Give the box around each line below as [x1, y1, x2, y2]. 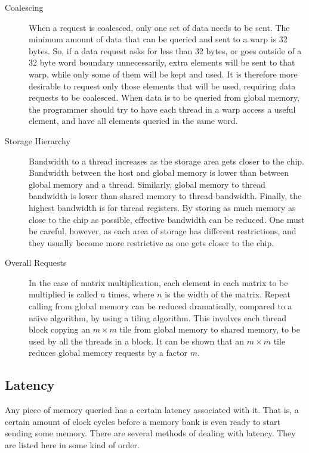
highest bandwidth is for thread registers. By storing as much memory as [29, 201, 296, 213]
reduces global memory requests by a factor [29, 346, 187, 359]
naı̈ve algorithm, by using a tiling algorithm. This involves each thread [29, 311, 287, 324]
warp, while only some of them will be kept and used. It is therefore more [29, 67, 298, 80]
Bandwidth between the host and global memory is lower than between [29, 166, 289, 179]
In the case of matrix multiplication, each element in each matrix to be [29, 276, 288, 288]
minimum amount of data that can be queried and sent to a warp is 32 [29, 33, 288, 45]
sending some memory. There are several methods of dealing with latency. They [5, 427, 296, 439]
